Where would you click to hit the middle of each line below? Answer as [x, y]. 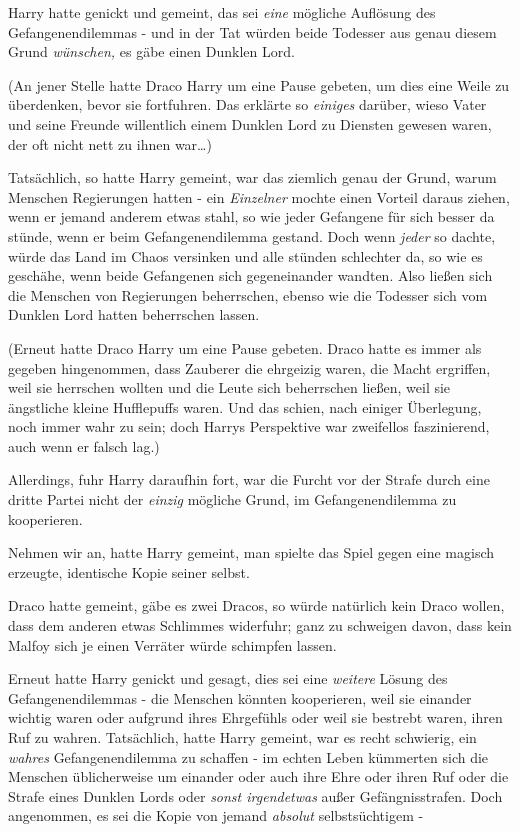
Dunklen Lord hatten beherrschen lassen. [134, 314]
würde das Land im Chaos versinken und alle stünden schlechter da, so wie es [245, 255]
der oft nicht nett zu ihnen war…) [110, 143]
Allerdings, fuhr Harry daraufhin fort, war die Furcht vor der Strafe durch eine [249, 479]
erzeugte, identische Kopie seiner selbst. [129, 571]
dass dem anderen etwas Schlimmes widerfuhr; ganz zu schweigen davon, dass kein [260, 625]
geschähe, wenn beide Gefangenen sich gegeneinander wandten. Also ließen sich [250, 275]
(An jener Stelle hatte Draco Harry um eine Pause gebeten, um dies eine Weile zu [259, 84]
